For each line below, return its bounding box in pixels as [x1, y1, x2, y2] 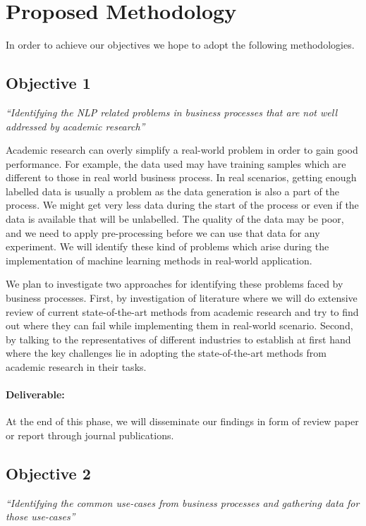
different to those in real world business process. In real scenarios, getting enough [6, 170, 357, 185]
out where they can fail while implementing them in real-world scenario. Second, [6, 318, 353, 333]
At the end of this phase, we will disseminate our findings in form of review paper [6, 414, 359, 429]
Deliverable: [6, 387, 65, 402]
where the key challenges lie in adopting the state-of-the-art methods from [6, 345, 327, 360]
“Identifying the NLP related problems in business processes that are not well [6, 104, 337, 119]
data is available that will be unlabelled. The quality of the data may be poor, [6, 212, 344, 226]
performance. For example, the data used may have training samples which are [6, 156, 346, 171]
